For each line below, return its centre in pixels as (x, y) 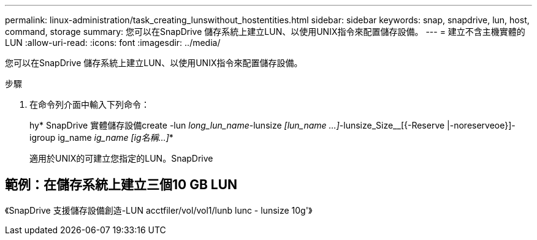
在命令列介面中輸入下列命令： (89, 104)
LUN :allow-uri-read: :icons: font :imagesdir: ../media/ (113, 43)
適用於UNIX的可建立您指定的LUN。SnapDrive (121, 158)
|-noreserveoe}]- (481, 125)
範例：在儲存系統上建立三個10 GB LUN (121, 185)
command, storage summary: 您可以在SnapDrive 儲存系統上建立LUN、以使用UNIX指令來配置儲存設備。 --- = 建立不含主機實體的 (265, 32)
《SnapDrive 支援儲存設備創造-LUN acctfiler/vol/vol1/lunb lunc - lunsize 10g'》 (159, 210)
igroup (43, 137)
